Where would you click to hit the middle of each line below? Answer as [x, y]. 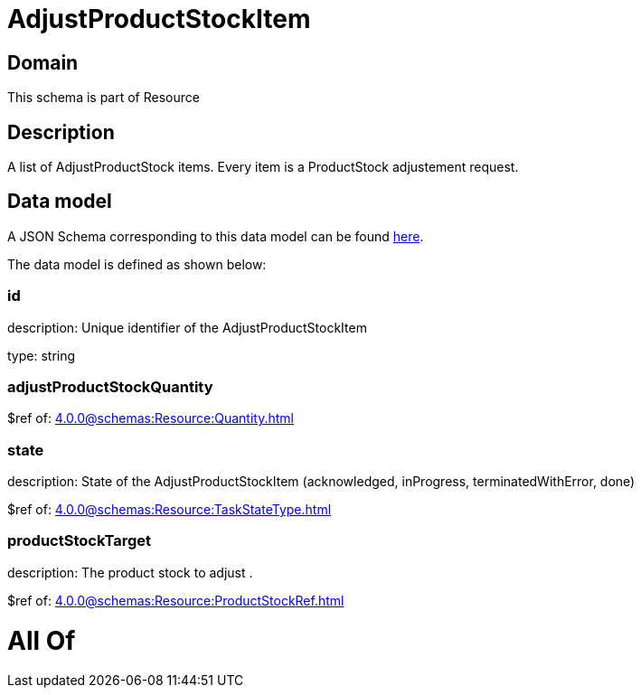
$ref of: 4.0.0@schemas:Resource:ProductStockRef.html [176, 600]
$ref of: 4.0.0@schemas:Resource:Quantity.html [151, 418]
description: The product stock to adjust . [130, 572]
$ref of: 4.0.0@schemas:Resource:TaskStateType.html [170, 510]
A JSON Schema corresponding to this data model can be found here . [216, 236]
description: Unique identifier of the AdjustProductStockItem [187, 327]
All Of [42, 640]
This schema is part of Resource [104, 98]
